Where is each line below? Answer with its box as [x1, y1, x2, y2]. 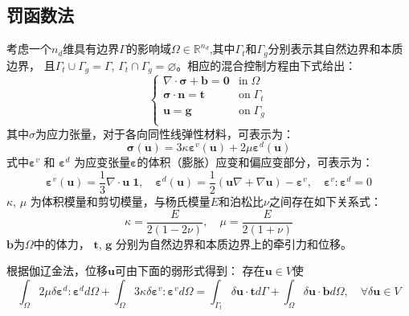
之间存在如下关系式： [269, 192, 382, 209]
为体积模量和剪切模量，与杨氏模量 [30, 192, 211, 209]
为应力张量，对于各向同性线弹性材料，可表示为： [35, 125, 294, 142]
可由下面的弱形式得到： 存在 [114, 262, 265, 279]
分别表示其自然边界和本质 [268, 40, 403, 57]
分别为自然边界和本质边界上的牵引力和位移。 [115, 235, 352, 252]
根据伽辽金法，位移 [6, 262, 108, 279]
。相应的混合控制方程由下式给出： [176, 56, 357, 73]
